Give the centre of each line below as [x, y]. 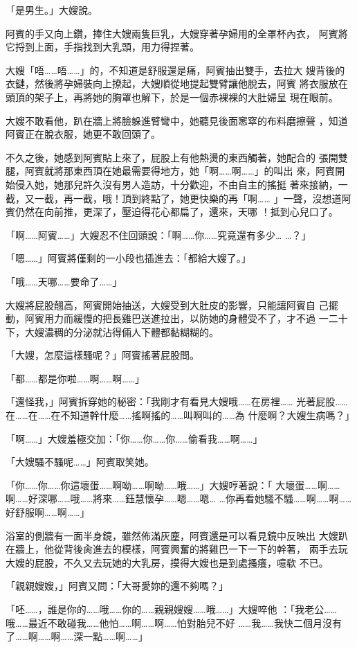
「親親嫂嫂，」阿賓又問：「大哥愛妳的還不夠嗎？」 [117, 586]
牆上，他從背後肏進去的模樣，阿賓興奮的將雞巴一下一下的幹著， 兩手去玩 [181, 549]
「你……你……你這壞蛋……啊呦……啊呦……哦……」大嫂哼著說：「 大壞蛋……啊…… [173, 485]
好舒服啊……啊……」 [48, 512]
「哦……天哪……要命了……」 [64, 281]
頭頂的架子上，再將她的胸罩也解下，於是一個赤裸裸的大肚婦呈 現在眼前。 [172, 97]
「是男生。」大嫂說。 [52, 10]
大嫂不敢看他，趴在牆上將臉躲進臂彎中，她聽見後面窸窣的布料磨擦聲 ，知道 [177, 120]
